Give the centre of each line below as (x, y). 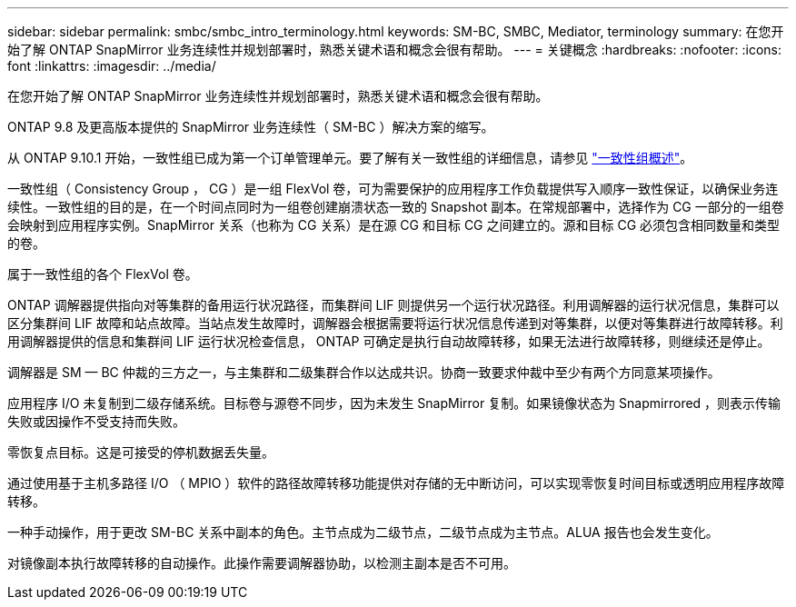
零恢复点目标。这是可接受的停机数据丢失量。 (141, 452)
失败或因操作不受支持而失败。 (96, 421)
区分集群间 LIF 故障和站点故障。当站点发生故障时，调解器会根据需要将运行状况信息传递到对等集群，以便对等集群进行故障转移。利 (395, 323)
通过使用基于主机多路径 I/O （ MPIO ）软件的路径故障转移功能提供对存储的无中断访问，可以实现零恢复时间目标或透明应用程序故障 (396, 483)
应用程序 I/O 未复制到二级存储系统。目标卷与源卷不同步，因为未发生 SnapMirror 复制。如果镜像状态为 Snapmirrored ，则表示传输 (394, 403)
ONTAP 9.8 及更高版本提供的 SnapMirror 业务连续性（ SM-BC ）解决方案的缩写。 (251, 127)
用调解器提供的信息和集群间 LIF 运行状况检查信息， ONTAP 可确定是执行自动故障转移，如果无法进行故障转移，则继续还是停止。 (389, 341)
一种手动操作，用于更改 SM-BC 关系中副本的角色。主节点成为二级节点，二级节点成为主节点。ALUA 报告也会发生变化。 (363, 532)
